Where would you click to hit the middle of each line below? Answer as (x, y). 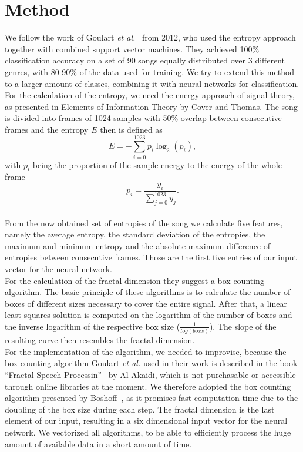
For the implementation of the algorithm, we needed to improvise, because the (146, 351)
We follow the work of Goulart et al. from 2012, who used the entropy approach (150, 37)
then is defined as (131, 129)
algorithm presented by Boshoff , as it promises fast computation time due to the (151, 398)
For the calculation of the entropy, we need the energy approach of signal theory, (150, 95)
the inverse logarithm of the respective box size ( (92, 326)
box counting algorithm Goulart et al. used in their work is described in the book (151, 363)
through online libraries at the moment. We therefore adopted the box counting (148, 386)
